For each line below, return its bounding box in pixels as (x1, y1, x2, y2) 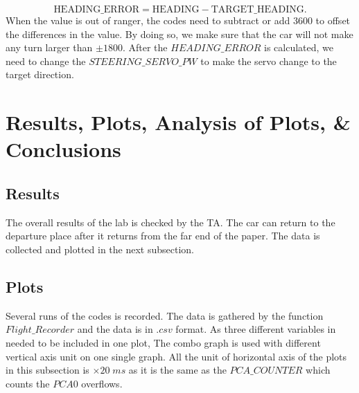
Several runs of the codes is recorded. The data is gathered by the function (6, 308, 324, 322)
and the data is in (77, 322, 153, 336)
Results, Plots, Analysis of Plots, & (6, 108, 351, 136)
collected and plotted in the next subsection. (6, 241, 194, 256)
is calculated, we (264, 40, 334, 55)
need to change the (6, 53, 86, 68)
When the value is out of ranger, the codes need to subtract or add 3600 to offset (6, 13, 351, 27)
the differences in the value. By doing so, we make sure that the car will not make (6, 26, 353, 41)
